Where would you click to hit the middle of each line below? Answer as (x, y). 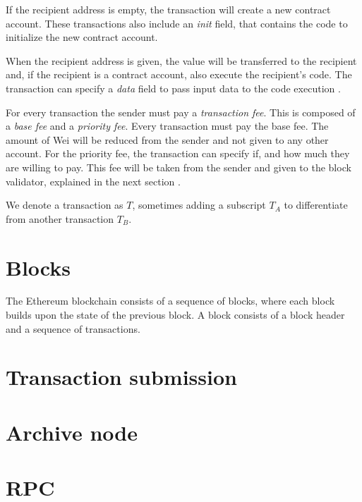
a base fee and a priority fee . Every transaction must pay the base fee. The (167, 126)
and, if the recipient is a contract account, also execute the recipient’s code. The (179, 74)
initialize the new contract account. (82, 37)
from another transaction (60, 218)
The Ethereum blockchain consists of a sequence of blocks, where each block (170, 301)
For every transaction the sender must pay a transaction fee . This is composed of (181, 112)
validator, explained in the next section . (93, 181)
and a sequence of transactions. (73, 328)
